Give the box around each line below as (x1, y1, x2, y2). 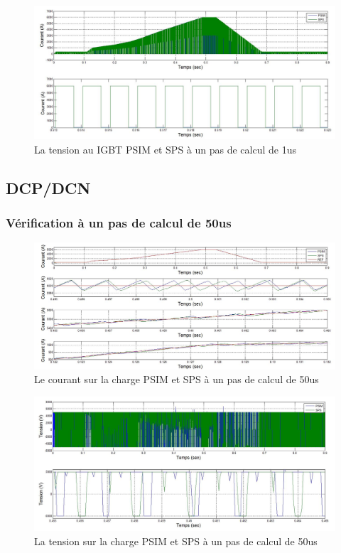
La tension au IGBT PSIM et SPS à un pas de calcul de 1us (34, 141, 296, 156)
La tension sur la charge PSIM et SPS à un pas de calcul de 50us (34, 533, 318, 548)
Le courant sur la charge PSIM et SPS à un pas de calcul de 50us (34, 372, 319, 387)
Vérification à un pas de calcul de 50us (6, 213, 232, 231)
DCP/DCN (6, 176, 91, 198)
